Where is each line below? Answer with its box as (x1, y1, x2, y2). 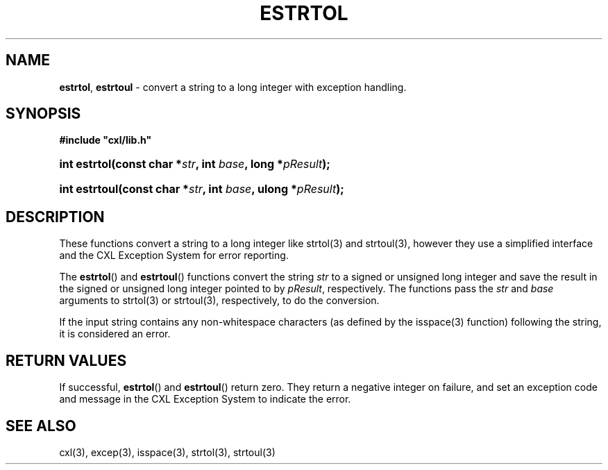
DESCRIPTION (6, 208, 105, 226)
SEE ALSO (6, 417, 76, 435)
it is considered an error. (59, 328, 171, 340)
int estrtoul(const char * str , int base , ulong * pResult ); (59, 182, 344, 196)
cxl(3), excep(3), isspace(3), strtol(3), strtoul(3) (59, 446, 276, 458)
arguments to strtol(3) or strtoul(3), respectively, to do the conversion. (59, 294, 380, 307)
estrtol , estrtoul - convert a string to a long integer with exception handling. (59, 81, 407, 93)
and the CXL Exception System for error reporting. (59, 249, 289, 262)
